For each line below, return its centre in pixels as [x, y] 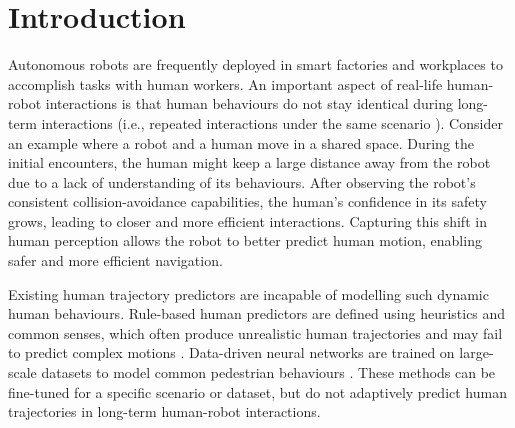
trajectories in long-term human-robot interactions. [164, 411]
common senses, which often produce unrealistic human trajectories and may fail [255, 332]
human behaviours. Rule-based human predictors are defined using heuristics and [257, 313]
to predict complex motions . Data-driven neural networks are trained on [231, 352]
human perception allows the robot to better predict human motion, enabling [245, 240]
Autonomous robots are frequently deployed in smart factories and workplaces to [255, 64]
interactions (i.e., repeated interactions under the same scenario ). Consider [272, 122]
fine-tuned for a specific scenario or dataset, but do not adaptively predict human [257, 391]
